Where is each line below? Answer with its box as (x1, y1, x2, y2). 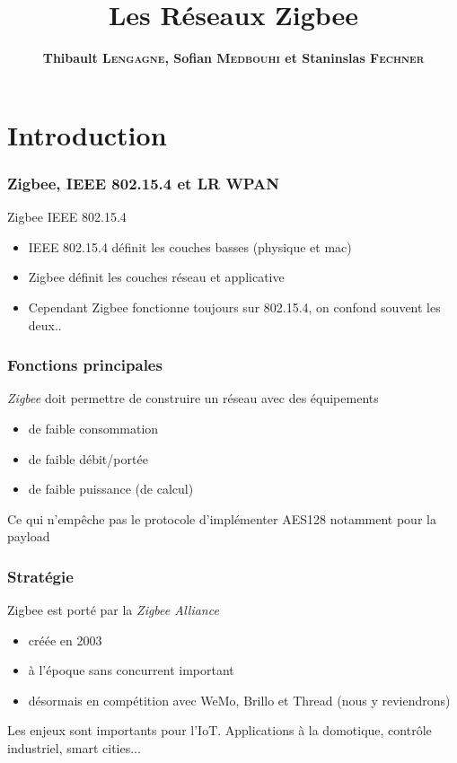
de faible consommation (28, 418, 159, 437)
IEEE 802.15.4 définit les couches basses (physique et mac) (28, 237, 352, 256)
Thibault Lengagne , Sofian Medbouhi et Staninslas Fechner (42, 48, 425, 67)
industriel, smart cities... (7, 739, 141, 758)
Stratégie (7, 565, 74, 587)
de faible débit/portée (28, 449, 148, 468)
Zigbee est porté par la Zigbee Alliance (7, 601, 219, 619)
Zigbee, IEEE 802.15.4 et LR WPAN (7, 171, 280, 194)
